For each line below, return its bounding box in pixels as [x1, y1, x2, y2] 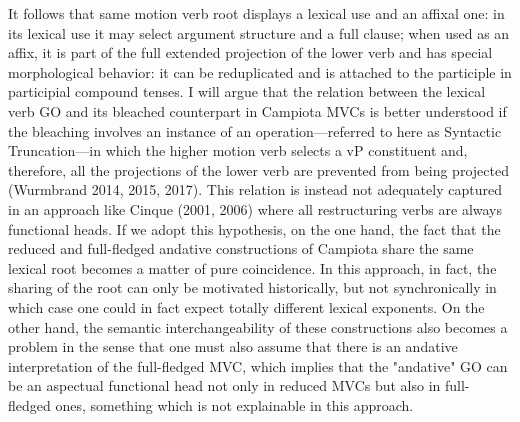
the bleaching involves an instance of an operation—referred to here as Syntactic [8, 120, 502, 141]
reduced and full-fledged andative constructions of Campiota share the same [8, 238, 474, 259]
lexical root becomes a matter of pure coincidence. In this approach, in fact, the [8, 257, 497, 278]
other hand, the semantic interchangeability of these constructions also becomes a [8, 316, 508, 337]
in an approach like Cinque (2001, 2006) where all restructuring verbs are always [8, 198, 503, 219]
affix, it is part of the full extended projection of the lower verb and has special [8, 42, 493, 63]
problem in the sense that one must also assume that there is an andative [8, 336, 458, 357]
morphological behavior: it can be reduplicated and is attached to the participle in [8, 61, 512, 82]
